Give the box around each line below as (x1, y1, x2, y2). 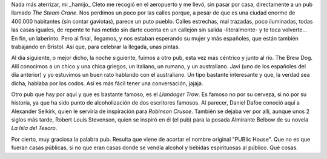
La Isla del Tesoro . (11, 125, 58, 132)
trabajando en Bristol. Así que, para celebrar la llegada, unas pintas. (11, 43, 180, 50)
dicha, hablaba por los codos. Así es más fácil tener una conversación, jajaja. (11, 79, 203, 87)
